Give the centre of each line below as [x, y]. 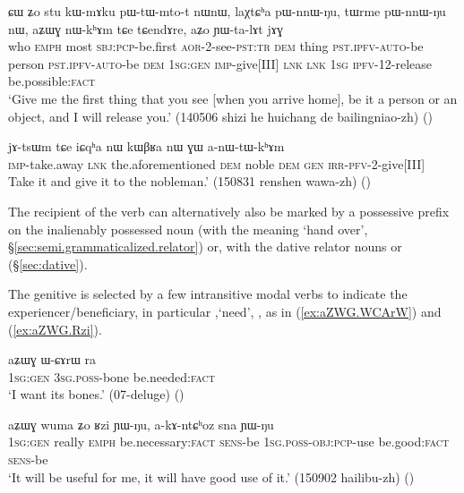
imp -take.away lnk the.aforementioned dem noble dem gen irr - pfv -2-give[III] [217, 163]
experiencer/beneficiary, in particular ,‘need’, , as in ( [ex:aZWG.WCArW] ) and [225, 311]
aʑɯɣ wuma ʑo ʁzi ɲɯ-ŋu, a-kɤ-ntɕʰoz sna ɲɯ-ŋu [141, 424]
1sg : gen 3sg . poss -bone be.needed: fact [112, 376]
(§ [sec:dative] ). [48, 263]
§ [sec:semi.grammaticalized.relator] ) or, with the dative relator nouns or [205, 246]
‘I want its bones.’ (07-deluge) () [96, 394]
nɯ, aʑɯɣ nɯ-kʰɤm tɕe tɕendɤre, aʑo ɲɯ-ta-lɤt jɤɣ [146, 28]
